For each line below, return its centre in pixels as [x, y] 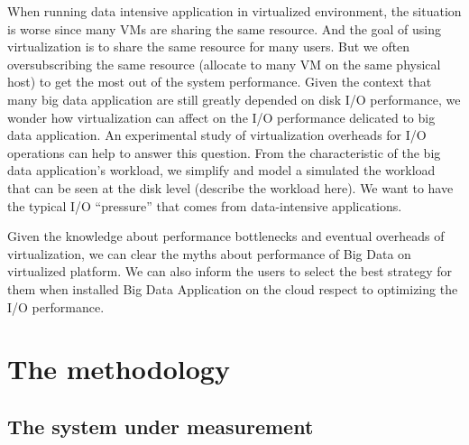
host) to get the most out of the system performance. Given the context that [220, 82]
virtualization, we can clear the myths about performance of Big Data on [209, 253]
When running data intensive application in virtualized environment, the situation [234, 11]
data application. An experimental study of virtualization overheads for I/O [217, 135]
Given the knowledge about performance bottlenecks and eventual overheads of [226, 236]
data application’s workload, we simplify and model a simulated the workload [221, 170]
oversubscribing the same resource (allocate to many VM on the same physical [224, 64]
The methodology [119, 369]
